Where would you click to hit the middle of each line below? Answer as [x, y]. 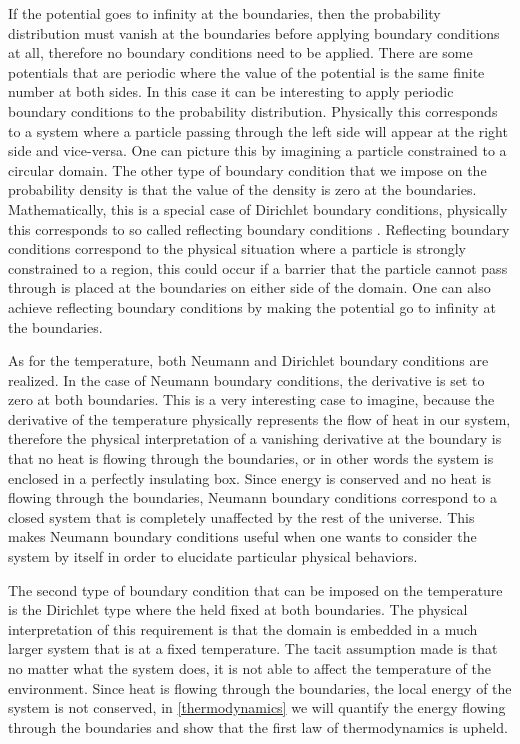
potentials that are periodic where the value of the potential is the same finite [246, 71]
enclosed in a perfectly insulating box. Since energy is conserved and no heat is [250, 477]
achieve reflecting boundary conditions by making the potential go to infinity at [252, 306]
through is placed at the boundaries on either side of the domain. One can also [249, 287]
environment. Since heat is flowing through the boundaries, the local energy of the [260, 687]
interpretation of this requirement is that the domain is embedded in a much [243, 628]
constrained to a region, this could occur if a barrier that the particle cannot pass [258, 267]
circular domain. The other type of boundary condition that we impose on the [247, 169]
